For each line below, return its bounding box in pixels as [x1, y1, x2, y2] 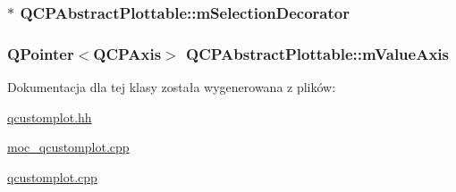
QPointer [7, 42, 74, 64]
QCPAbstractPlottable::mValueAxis [186, 42, 449, 64]
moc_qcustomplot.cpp [7, 138, 130, 156]
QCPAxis [93, 42, 162, 64]
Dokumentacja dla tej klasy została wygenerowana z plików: [7, 78, 336, 96]
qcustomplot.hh [7, 107, 92, 126]
